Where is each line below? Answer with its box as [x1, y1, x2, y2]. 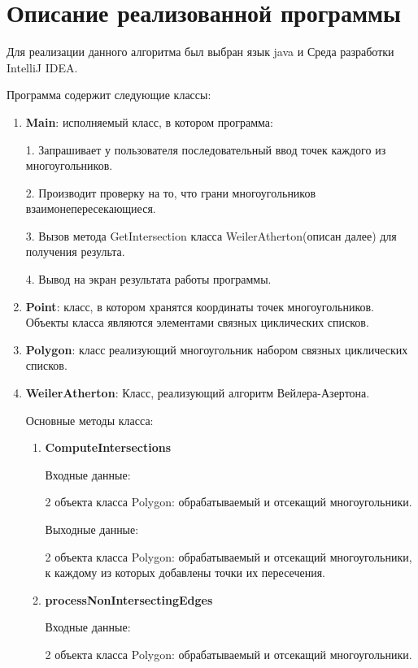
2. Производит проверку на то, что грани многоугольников [25, 184, 316, 201]
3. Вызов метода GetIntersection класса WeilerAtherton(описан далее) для [25, 227, 397, 244]
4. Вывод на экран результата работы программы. [25, 271, 272, 288]
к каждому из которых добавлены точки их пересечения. [45, 564, 325, 581]
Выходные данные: [45, 521, 139, 537]
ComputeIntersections [45, 439, 172, 456]
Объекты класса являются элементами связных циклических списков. [25, 314, 369, 331]
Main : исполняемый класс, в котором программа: [25, 113, 273, 130]
